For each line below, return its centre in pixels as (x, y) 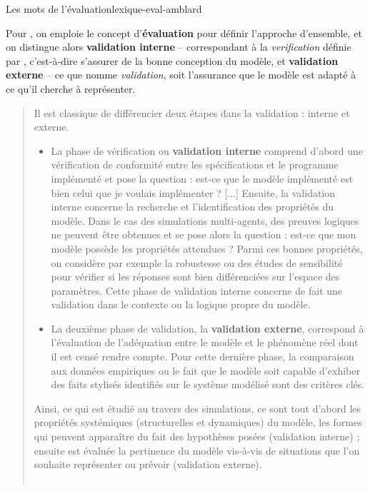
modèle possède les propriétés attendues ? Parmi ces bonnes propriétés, (207, 248)
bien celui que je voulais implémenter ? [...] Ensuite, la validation (193, 192)
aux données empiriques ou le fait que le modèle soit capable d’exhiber (205, 370)
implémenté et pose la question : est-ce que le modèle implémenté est (202, 178)
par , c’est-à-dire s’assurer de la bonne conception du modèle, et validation (172, 60)
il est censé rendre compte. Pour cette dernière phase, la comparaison (202, 356)
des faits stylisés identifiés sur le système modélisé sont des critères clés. (208, 384)
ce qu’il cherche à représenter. (71, 88)
